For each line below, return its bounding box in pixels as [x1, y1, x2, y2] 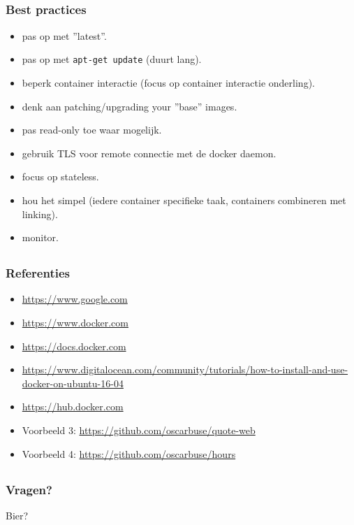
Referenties [6, 264, 70, 282]
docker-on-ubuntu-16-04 [22, 375, 124, 390]
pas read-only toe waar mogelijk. [22, 122, 162, 137]
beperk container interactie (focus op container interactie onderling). [22, 75, 315, 89]
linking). [22, 206, 58, 221]
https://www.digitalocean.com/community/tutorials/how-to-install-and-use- [22, 362, 348, 377]
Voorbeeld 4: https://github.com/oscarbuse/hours [22, 446, 236, 461]
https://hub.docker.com [22, 399, 124, 414]
